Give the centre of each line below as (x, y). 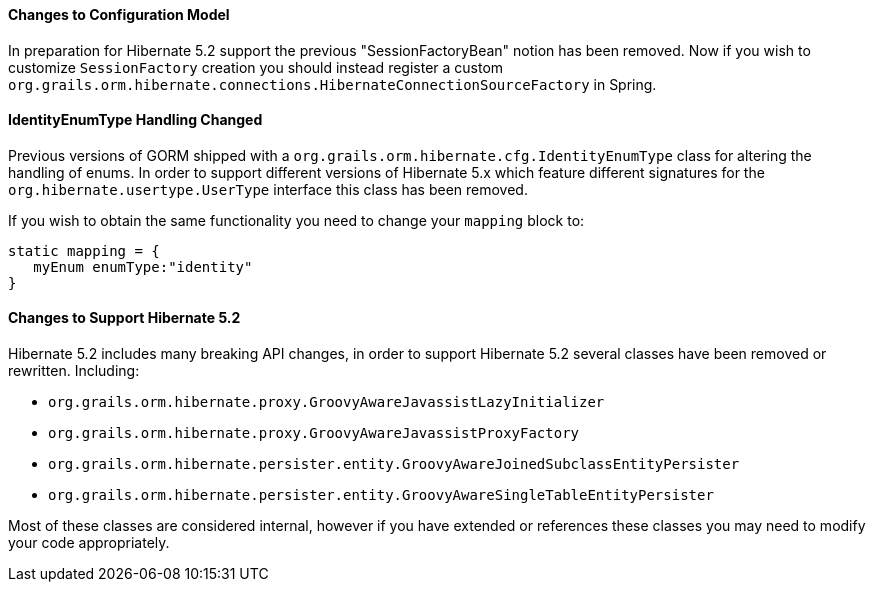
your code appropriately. (89, 543)
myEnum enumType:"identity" (143, 266)
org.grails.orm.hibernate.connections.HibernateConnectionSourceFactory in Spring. (332, 84)
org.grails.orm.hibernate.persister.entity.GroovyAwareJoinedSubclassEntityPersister (394, 464)
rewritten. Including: (74, 371)
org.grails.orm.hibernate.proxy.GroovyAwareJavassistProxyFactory (314, 433)
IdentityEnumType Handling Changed (135, 120)
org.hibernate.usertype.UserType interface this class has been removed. (268, 189)
